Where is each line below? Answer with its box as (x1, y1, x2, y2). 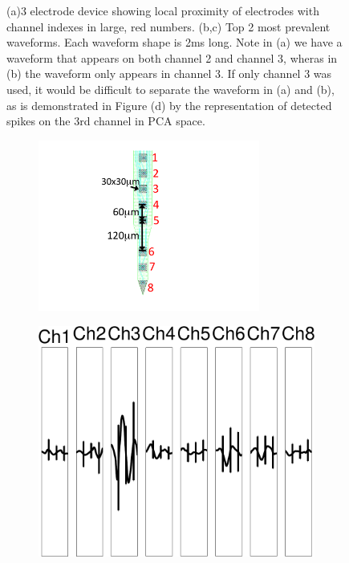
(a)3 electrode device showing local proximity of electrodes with (6, 2, 319, 18)
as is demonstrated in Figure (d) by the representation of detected (6, 96, 332, 113)
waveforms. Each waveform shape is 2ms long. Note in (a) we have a (6, 34, 343, 51)
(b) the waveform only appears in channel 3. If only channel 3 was (6, 65, 332, 82)
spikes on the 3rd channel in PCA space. (6, 112, 205, 129)
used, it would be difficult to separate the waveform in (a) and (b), (6, 80, 335, 97)
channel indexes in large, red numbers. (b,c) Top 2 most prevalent (6, 18, 331, 35)
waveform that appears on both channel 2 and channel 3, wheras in (6, 49, 338, 66)
